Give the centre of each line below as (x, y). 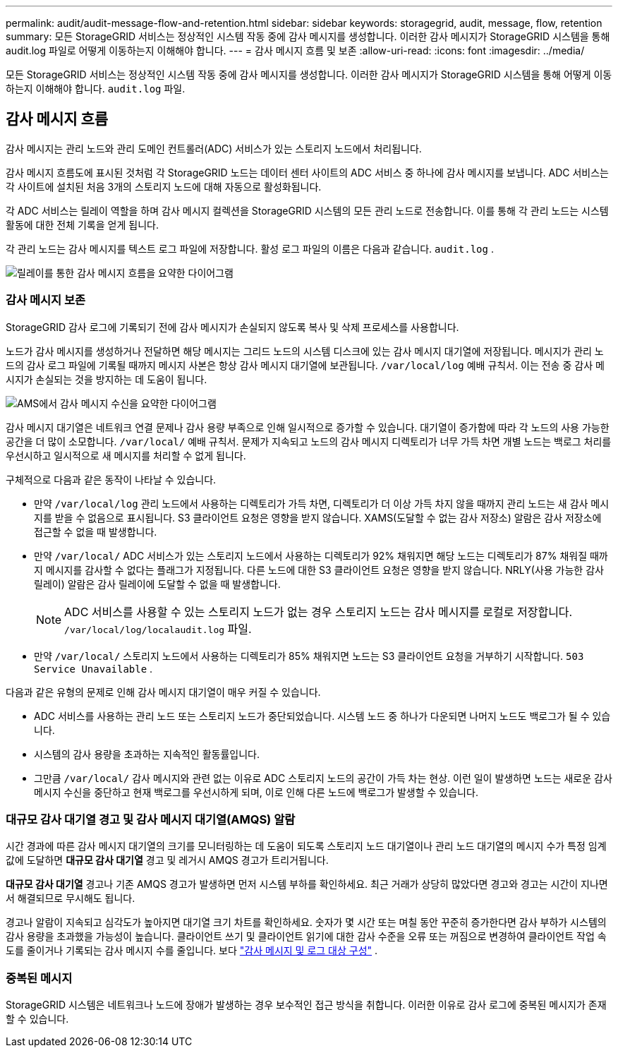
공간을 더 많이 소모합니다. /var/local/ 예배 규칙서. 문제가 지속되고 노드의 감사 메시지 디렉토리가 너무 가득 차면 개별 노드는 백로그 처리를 (309, 441)
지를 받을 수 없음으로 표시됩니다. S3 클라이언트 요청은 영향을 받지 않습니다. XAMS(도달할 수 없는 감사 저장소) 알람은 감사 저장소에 (318, 517)
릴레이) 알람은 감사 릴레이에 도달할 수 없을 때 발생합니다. (157, 584)
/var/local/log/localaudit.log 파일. (158, 628)
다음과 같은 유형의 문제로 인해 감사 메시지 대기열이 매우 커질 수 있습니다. (163, 692)
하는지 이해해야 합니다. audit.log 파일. (96, 89)
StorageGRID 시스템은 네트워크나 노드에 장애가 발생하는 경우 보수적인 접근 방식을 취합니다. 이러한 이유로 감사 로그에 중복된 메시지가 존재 (306, 1005)
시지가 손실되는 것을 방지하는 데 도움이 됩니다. (107, 379)
